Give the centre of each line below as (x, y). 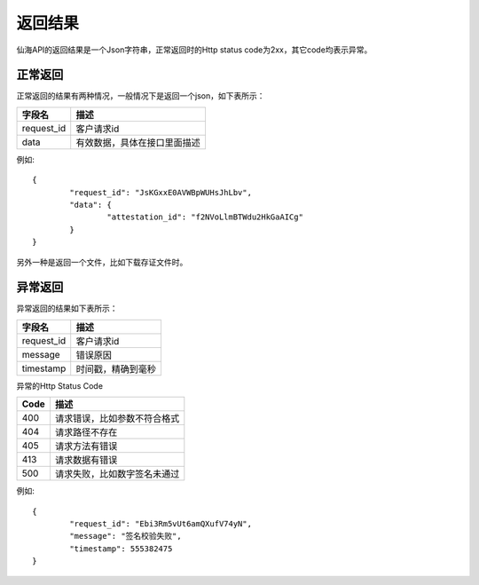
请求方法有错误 (86, 447)
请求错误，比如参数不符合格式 (117, 419)
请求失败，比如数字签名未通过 (117, 474)
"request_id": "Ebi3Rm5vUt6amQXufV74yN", (161, 524)
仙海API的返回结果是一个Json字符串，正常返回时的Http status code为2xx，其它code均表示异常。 (194, 50)
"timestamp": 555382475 (121, 549)
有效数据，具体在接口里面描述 (138, 142)
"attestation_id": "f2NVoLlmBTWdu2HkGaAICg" (205, 217)
